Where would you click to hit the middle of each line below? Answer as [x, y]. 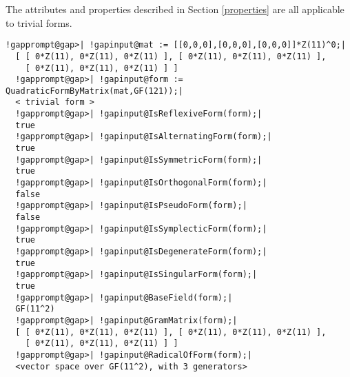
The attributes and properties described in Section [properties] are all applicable [175, 9]
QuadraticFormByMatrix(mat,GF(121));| [94, 91]
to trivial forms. [39, 22]
